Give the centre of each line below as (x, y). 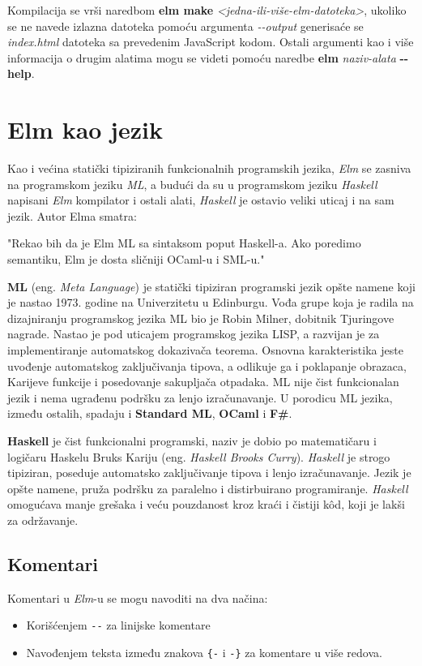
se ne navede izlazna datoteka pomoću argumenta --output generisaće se (185, 26)
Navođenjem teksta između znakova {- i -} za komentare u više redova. (204, 653)
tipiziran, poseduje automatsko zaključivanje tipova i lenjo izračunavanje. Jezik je (209, 473)
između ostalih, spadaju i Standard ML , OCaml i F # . (150, 413)
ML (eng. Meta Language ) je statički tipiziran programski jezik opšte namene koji (212, 286)
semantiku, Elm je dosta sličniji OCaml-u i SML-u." (136, 259)
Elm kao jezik (85, 129)
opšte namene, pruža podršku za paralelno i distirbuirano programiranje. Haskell (208, 488)
